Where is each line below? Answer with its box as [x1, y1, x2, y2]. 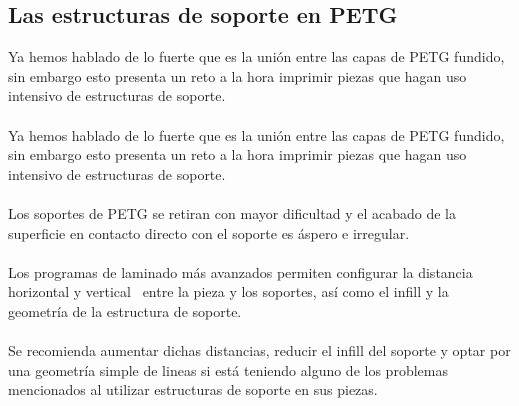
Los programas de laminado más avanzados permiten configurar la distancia [8, 261, 473, 282]
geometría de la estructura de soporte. [8, 300, 242, 321]
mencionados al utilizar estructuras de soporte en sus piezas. [8, 379, 378, 400]
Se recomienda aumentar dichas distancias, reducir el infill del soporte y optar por [8, 340, 511, 361]
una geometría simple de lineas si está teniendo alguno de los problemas [8, 359, 448, 380]
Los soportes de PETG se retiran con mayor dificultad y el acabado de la [8, 202, 456, 223]
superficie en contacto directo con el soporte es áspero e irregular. [8, 222, 410, 243]
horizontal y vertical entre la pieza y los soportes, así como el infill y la [8, 281, 449, 302]
